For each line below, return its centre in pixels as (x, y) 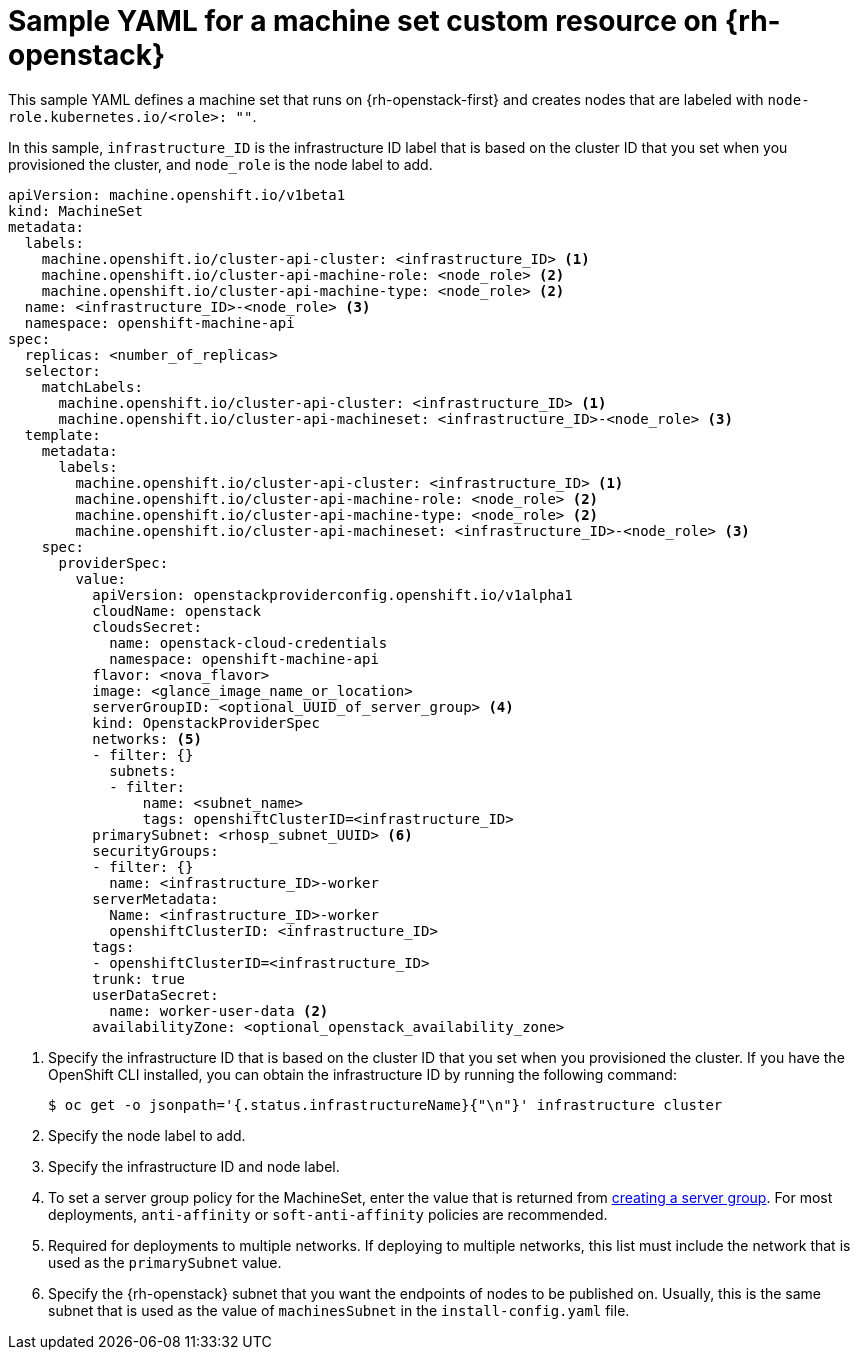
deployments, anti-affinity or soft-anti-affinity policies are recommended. (328, 1214)
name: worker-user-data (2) (219, 1010)
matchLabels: (92, 386)
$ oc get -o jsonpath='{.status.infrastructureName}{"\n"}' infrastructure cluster (385, 1104)
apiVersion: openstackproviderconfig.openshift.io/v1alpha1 (332, 594)
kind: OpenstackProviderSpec (206, 722)
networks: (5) (147, 738)
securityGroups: (155, 850)
